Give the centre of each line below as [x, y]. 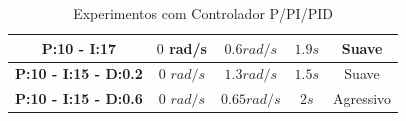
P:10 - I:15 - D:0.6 [79, 98]
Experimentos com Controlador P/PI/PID [203, 13]
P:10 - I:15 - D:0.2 [79, 73]
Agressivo [362, 98]
